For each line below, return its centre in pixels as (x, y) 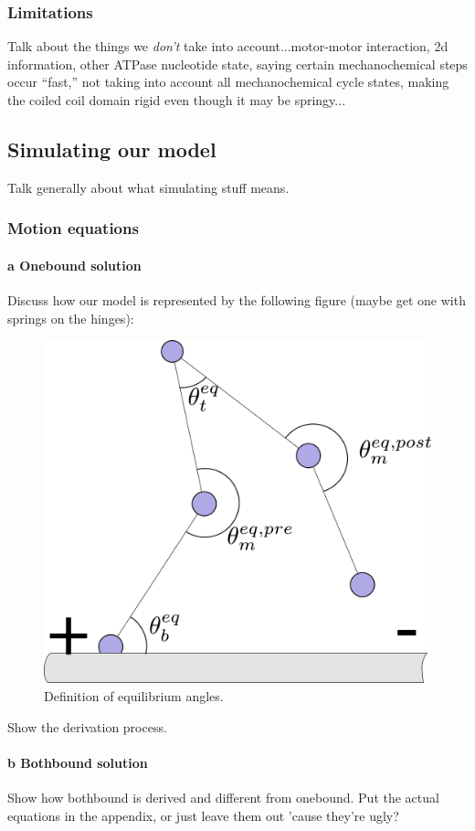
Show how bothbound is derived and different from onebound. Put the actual (223, 797)
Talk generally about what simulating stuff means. (148, 187)
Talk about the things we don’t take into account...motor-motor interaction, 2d (228, 46)
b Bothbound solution (78, 762)
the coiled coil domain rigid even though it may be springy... (177, 100)
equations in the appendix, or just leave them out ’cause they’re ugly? (203, 815)
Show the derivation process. (87, 726)
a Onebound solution (74, 265)
